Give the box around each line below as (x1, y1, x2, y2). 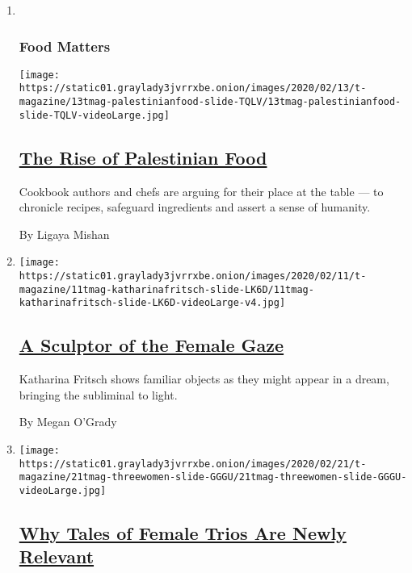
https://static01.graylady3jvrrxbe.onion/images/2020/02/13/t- (19, 82, 367, 94)
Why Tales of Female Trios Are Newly (19, 521, 347, 546)
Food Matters (19, 36, 111, 56)
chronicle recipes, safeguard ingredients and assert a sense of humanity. (19, 199, 371, 215)
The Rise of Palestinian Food (19, 144, 267, 169)
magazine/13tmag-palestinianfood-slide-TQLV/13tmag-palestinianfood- (19, 96, 401, 108)
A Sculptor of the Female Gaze (19, 333, 284, 358)
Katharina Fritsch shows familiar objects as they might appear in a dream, (19, 370, 389, 387)
